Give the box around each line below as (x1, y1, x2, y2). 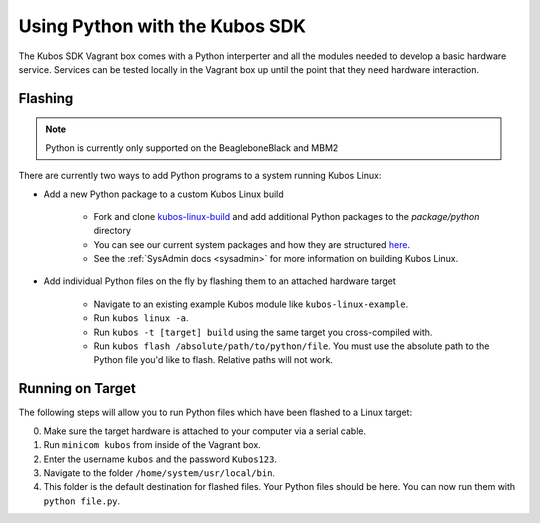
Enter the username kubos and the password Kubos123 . (43, 453, 277, 465)
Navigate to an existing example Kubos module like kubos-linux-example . (93, 298, 409, 310)
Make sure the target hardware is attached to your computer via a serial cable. (43, 425, 367, 437)
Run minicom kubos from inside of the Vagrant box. (43, 439, 262, 451)
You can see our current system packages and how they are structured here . (93, 238, 410, 250)
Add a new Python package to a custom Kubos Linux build (43, 188, 284, 200)
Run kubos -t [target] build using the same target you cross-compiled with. (93, 326, 433, 338)
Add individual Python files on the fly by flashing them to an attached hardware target (43, 275, 397, 287)
